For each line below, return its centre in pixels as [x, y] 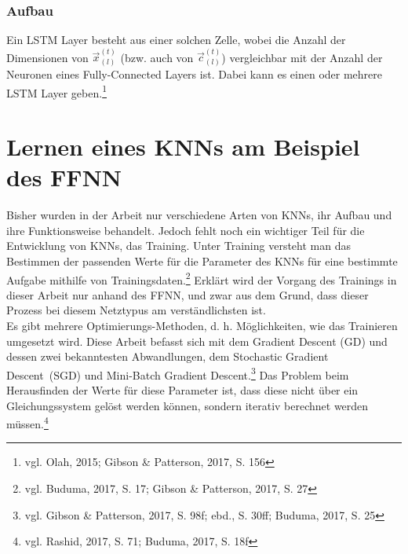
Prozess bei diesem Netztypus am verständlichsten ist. [136, 310]
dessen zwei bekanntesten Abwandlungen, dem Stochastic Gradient [168, 356]
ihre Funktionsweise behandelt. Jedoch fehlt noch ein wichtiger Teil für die [186, 230]
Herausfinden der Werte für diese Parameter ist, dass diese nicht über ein [182, 390]
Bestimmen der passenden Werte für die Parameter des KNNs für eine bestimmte [202, 260]
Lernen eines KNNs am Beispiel [183, 147]
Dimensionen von [47, 57]
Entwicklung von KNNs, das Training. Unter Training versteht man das [178, 246]
